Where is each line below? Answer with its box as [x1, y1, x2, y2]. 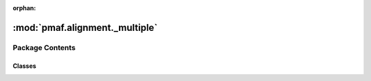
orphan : [12, 4, 36, 12]
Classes [12, 62, 37, 70]
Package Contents [12, 43, 76, 52]
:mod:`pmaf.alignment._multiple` [12, 21, 158, 34]
